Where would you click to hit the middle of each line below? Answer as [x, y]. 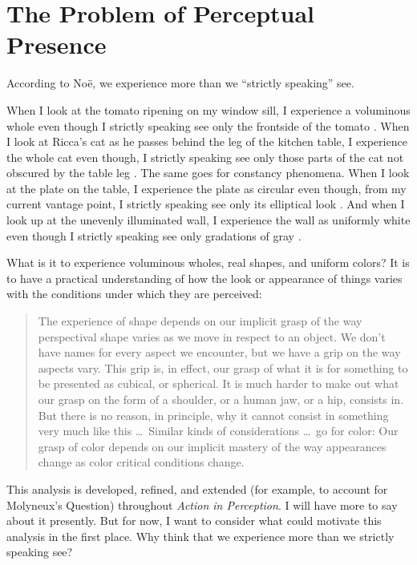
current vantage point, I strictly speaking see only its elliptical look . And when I [206, 204]
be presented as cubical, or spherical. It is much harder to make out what [219, 383]
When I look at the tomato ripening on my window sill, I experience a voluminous [208, 109]
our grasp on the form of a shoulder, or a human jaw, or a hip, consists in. [221, 399]
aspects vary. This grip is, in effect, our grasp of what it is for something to [223, 367]
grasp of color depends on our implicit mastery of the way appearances [212, 446]
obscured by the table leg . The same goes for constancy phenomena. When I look [208, 173]
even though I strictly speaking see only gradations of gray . [154, 235]
